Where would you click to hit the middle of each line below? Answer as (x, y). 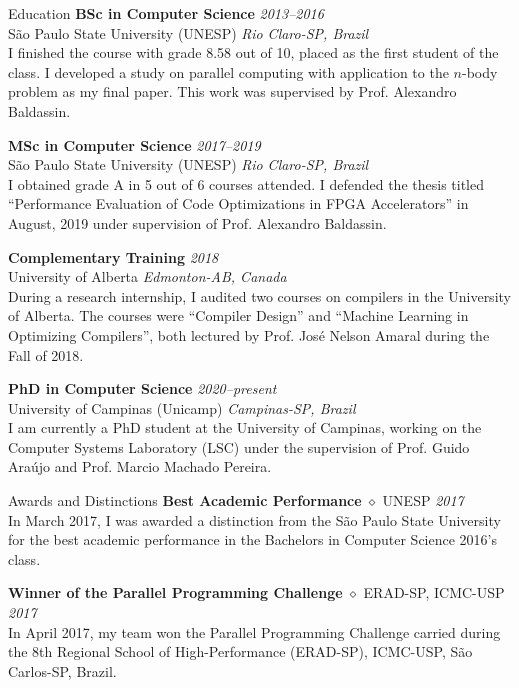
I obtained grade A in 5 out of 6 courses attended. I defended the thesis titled (246, 183)
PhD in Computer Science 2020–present (142, 388)
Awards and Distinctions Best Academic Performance (185, 500)
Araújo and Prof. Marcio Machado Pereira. (140, 466)
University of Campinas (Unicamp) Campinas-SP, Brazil (182, 407)
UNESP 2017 (423, 500)
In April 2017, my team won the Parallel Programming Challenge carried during (254, 631)
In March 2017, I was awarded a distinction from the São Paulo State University (254, 519)
